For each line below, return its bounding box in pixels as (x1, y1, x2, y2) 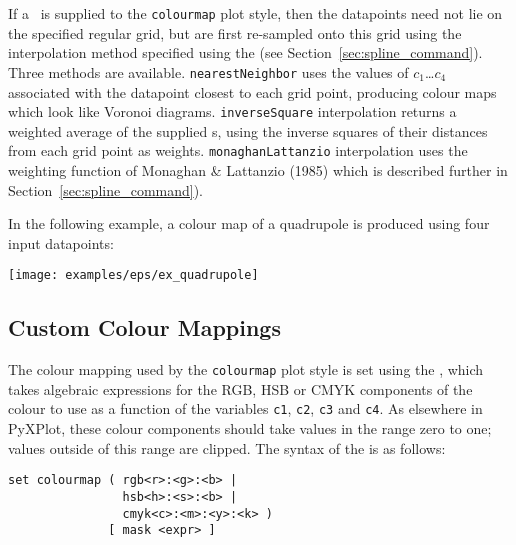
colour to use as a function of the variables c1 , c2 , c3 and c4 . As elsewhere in (8, 398, 483, 419)
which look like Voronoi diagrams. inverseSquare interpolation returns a (8, 101, 457, 122)
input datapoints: (8, 232, 114, 253)
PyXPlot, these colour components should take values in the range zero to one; (8, 418, 492, 439)
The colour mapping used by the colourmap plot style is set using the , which (8, 359, 484, 380)
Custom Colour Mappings (8, 312, 281, 343)
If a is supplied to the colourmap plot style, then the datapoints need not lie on (8, 3, 503, 23)
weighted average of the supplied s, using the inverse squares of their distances (8, 120, 488, 141)
